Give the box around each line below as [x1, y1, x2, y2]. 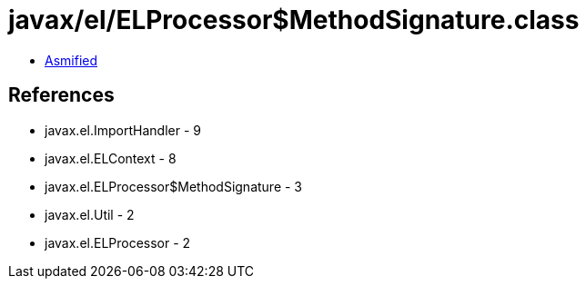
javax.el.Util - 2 [45, 206, 135, 222]
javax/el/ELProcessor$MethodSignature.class [8, 5, 580, 35]
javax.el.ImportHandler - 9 [45, 122, 201, 138]
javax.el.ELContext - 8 [45, 150, 177, 166]
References [8, 84, 115, 107]
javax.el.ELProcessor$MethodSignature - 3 [45, 178, 303, 194]
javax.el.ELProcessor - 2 [45, 234, 191, 251]
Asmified [45, 52, 98, 68]
